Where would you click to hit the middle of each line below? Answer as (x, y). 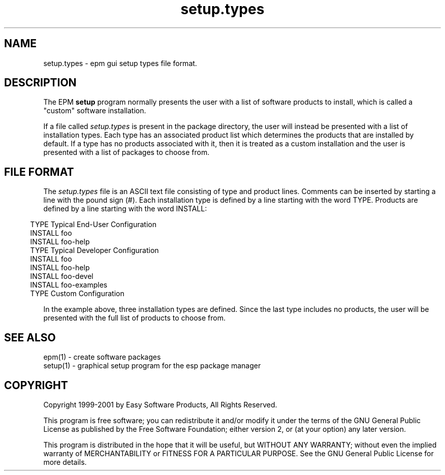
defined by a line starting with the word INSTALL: (125, 209)
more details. (65, 462)
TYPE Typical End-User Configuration (93, 225)
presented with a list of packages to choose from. (126, 152)
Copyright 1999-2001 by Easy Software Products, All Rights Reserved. (160, 404)
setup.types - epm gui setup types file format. (120, 63)
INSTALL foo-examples (69, 285)
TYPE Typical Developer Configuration (94, 250)
